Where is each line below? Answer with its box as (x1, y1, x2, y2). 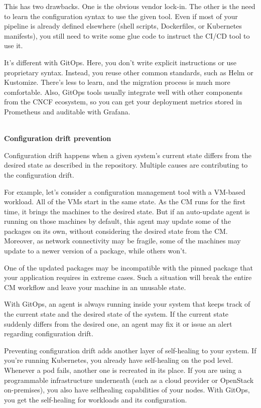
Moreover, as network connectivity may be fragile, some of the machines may (4, 235, 241, 246)
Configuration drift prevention (4, 133, 111, 144)
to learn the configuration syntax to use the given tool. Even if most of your (4, 11, 238, 21)
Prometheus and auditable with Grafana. (4, 106, 130, 116)
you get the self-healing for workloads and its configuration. (4, 394, 187, 404)
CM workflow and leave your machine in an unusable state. (4, 282, 186, 292)
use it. (4, 40, 23, 51)
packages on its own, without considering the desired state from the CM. (4, 225, 228, 236)
